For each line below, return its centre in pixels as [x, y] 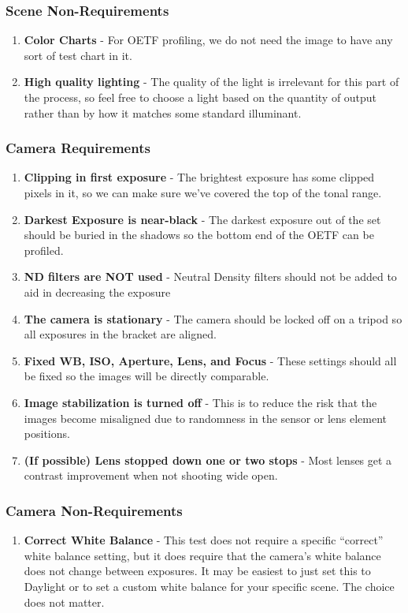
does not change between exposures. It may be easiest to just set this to [197, 571]
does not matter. [64, 602]
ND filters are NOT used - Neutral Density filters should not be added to [210, 277]
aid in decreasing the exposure [97, 292]
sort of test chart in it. [78, 55]
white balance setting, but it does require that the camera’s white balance [202, 555]
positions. [47, 434]
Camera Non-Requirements [94, 510]
